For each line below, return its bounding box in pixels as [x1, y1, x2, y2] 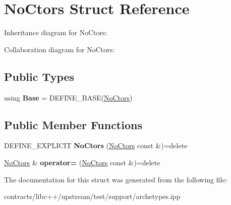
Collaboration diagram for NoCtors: [4, 44, 115, 54]
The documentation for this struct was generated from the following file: [4, 174, 227, 184]
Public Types [4, 68, 75, 84]
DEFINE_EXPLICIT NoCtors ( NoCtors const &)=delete [4, 140, 188, 151]
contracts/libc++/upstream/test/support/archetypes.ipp [4, 191, 181, 201]
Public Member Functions [4, 117, 142, 132]
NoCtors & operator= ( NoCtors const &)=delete [4, 157, 160, 167]
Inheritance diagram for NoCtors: [4, 27, 107, 38]
